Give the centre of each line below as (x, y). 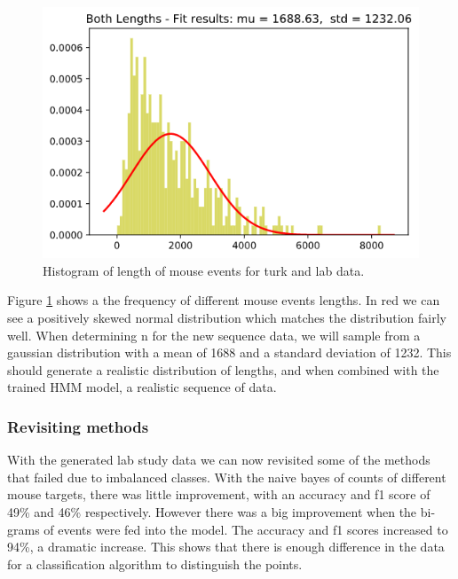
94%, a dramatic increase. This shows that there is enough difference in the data (226, 547)
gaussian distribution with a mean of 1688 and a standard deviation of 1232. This (229, 352)
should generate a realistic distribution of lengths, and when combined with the (223, 369)
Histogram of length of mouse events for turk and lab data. (204, 270)
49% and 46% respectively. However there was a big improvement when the (212, 511)
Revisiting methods (78, 426)
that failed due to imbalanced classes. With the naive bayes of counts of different (227, 477)
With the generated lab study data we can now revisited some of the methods (219, 460)
